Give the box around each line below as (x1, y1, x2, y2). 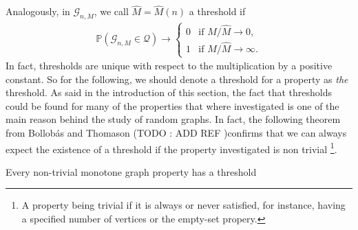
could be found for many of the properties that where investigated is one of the (6, 98, 339, 113)
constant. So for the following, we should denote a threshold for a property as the (6, 71, 348, 86)
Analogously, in (6, 4, 70, 19)
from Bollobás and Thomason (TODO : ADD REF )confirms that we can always (6, 126, 347, 140)
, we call (94, 4, 129, 19)
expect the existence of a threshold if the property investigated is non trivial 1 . (6, 139, 337, 156)
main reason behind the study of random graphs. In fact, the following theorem (6, 112, 341, 126)
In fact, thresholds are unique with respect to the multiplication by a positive (6, 58, 333, 73)
